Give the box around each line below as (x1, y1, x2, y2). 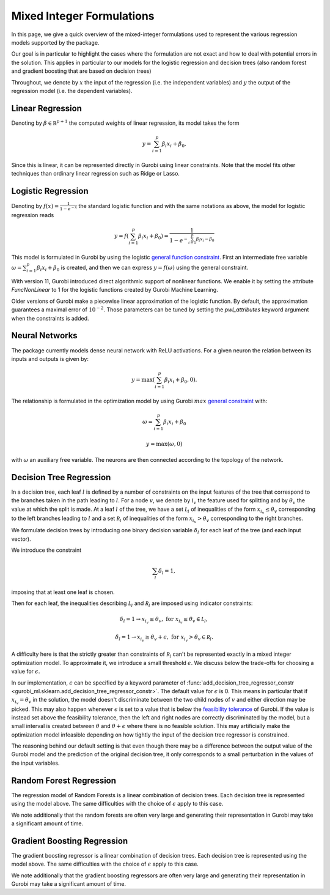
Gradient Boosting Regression (11, 836, 128, 846)
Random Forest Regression (11, 775, 116, 785)
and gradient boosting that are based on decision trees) (11, 67, 152, 75)
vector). (11, 535, 32, 543)
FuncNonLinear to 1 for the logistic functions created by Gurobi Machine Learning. (11, 286, 218, 294)
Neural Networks (11, 330, 78, 341)
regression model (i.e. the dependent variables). (11, 87, 133, 94)
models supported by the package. (11, 39, 100, 46)
